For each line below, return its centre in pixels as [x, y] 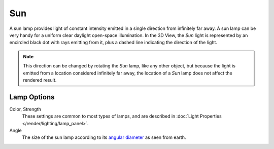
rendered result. [40, 80]
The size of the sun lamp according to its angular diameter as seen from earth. [104, 137]
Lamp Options [32, 97]
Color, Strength [25, 109]
